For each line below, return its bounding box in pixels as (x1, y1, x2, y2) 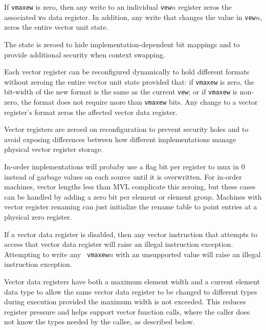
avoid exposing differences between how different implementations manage (4, 133, 236, 144)
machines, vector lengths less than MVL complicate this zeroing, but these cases (4, 181, 256, 192)
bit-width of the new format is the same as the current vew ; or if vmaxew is (4, 86, 238, 97)
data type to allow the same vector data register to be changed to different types (4, 286, 257, 297)
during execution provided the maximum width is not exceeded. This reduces (4, 296, 246, 307)
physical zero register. (4, 211, 72, 222)
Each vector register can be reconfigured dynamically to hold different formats (4, 66, 250, 77)
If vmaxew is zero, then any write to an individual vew (4, 2, 172, 12)
